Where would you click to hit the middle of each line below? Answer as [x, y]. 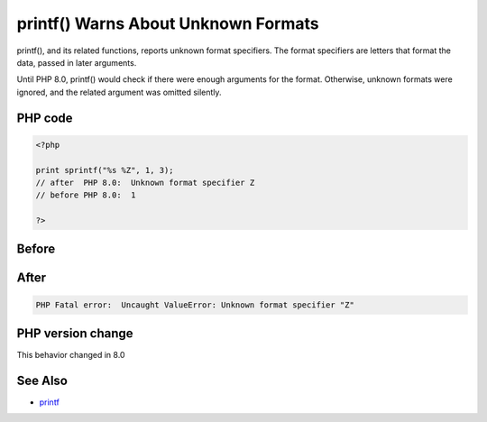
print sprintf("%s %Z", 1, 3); [105, 170]
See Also [42, 380]
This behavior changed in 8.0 [71, 355]
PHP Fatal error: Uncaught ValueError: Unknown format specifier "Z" [195, 305]
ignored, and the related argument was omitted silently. [119, 92]
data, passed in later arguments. [77, 62]
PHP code [45, 118]
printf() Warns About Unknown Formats [168, 23]
